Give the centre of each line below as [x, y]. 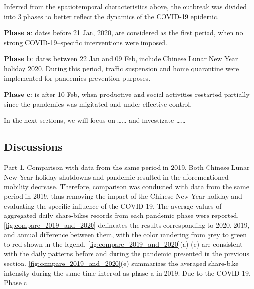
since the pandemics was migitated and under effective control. [98, 104]
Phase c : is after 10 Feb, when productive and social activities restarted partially [127, 94]
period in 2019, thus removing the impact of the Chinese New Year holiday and [123, 196]
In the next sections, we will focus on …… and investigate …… [95, 120]
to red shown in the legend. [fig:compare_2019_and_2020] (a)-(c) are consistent [123, 244]
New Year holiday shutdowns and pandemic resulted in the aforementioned [116, 177]
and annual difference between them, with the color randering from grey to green [126, 234]
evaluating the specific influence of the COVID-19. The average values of [113, 205]
